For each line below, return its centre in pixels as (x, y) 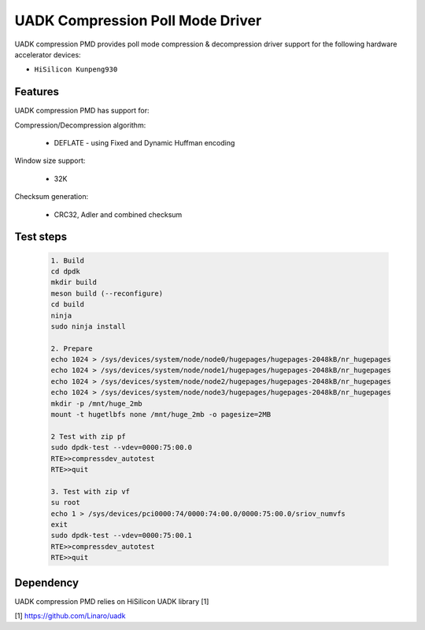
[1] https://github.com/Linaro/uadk (70, 616)
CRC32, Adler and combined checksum (118, 214)
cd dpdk (65, 271)
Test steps (41, 237)
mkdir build (74, 282)
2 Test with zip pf (88, 436)
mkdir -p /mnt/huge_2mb (97, 403)
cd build (68, 304)
